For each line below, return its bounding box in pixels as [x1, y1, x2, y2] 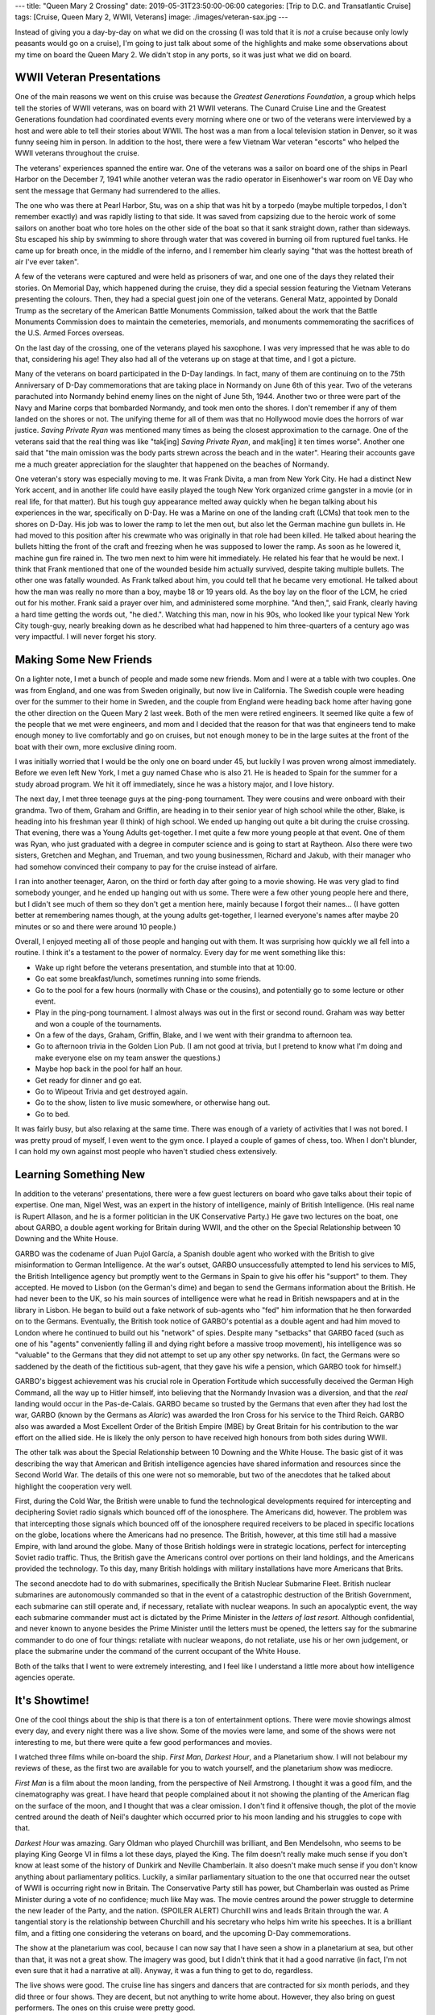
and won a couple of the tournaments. [35, 1019, 162, 1028]
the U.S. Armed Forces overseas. [14, 328, 125, 338]
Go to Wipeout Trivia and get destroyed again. [35, 1086, 188, 1096]
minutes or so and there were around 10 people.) [14, 921, 176, 931]
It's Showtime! [14, 1693, 89, 1707]
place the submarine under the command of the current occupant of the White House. [14, 1647, 301, 1656]
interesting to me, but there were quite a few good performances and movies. [14, 1737, 273, 1747]
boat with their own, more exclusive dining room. [14, 742, 177, 751]
